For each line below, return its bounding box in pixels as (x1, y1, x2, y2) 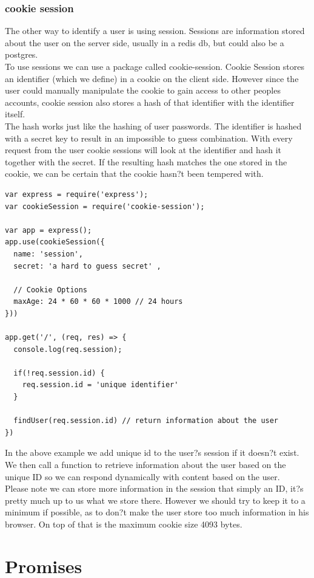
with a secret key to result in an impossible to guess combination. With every (5, 131, 293, 144)
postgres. (5, 48, 38, 61)
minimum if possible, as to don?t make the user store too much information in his (5, 506, 309, 518)
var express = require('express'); (5, 190, 149, 199)
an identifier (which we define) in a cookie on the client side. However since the (5, 72, 299, 84)
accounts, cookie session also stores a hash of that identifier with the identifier (5, 95, 295, 108)
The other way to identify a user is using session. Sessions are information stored (5, 24, 305, 37)
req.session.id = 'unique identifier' (22, 380, 179, 390)
